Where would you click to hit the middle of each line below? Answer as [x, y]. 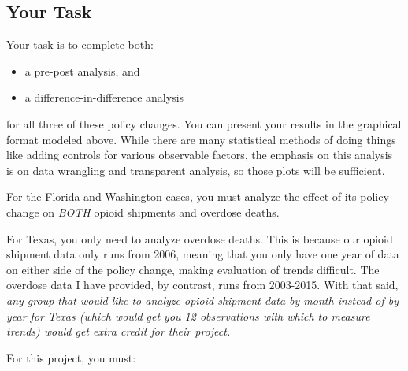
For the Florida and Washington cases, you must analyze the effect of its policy [198, 197]
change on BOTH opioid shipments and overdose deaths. [143, 211]
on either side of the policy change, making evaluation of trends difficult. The [193, 269]
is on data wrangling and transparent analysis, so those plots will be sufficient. [196, 170]
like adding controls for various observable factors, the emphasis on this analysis [200, 155]
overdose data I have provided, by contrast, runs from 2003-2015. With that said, [202, 285]
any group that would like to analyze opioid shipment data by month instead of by [202, 300]
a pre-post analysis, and [82, 70]
